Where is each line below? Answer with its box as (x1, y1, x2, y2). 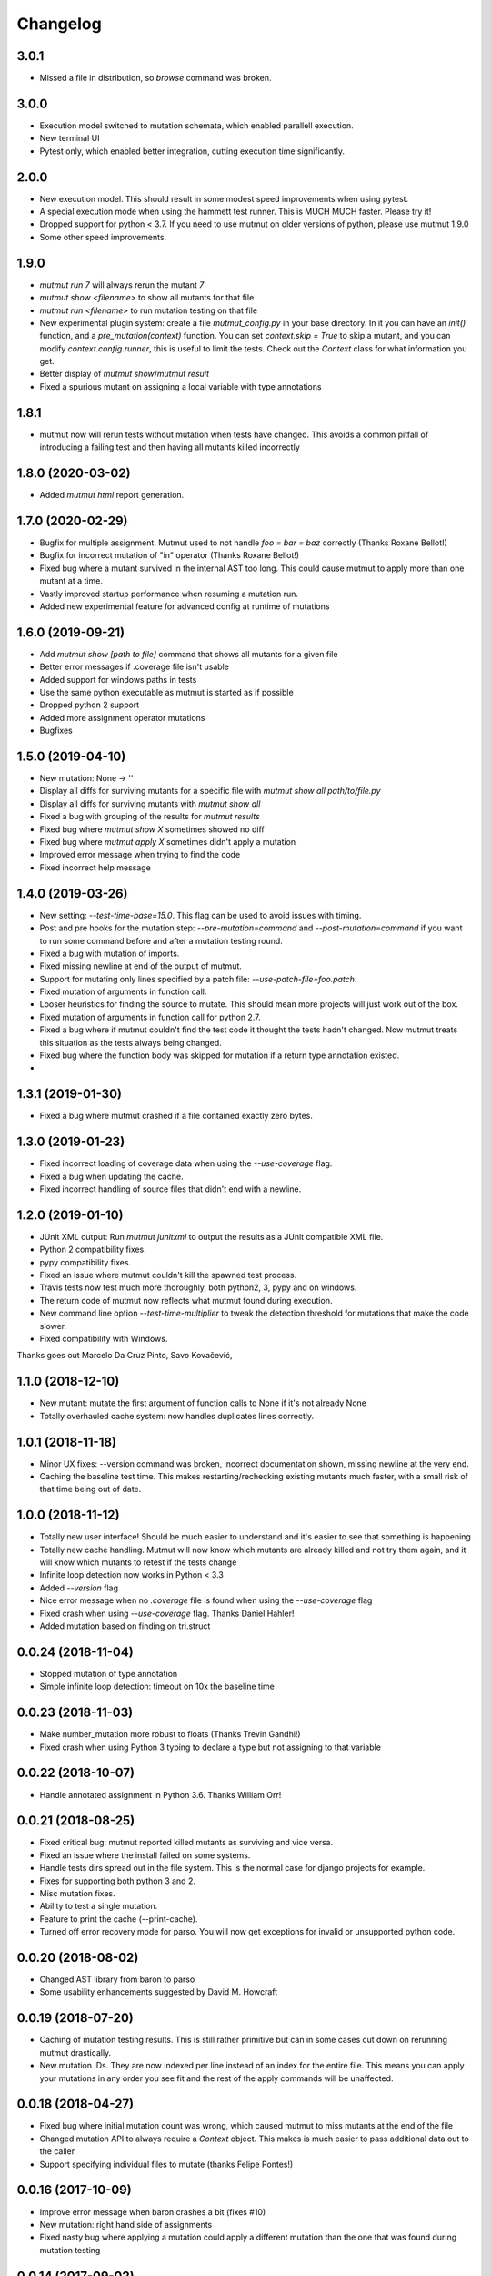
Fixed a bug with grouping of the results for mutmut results (39, 811, 261, 822)
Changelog (16, 14, 102, 34)
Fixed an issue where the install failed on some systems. (39, 1849, 251, 1861)
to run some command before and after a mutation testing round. (39, 935, 284, 946)
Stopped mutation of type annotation (39, 1668, 178, 1679)
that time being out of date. (39, 1484, 142, 1495)
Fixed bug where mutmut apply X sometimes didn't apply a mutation (39, 837, 296, 848)
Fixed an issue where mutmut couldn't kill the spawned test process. (39, 1270, 297, 1281)
